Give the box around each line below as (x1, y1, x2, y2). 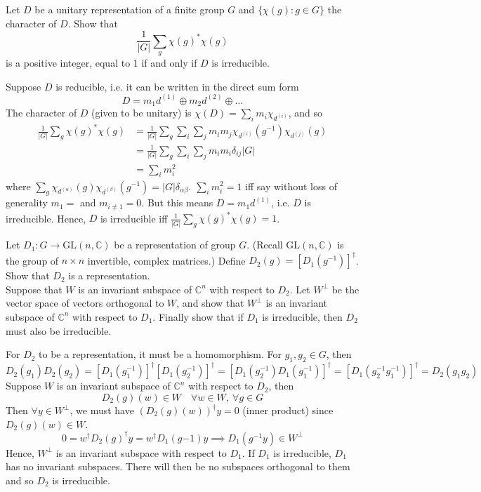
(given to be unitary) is (91, 105, 192, 120)
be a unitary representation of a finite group (34, 2, 225, 16)
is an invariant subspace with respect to (55, 445, 227, 460)
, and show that (176, 295, 244, 310)
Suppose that (6, 281, 62, 296)
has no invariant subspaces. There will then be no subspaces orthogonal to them (6, 459, 350, 474)
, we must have (70, 403, 134, 417)
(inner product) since (242, 403, 334, 417)
